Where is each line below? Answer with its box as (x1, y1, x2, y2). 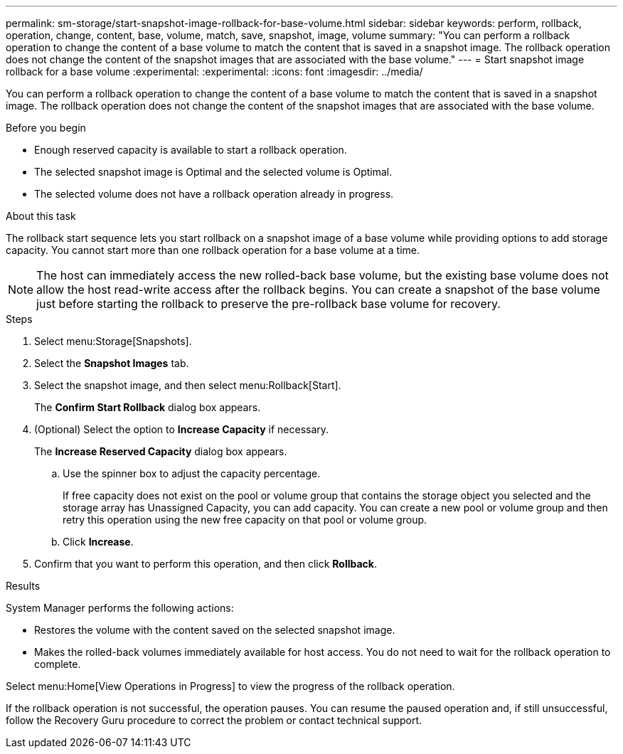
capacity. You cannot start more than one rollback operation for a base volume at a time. (6, 244, 420, 256)
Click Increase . (63, 536, 134, 548)
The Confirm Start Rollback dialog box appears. (34, 401, 261, 413)
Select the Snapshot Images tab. (34, 357, 189, 369)
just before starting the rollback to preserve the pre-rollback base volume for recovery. (36, 297, 501, 311)
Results (6, 580, 41, 592)
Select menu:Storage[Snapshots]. (34, 335, 192, 347)
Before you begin (6, 122, 86, 134)
